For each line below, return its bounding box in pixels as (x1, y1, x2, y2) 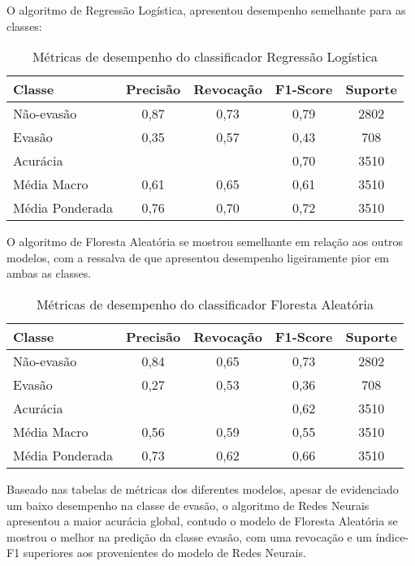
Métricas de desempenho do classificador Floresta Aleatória (36, 294, 374, 313)
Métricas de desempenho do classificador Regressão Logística (32, 47, 378, 67)
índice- (375, 528, 409, 545)
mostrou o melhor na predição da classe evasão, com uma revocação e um (6, 528, 372, 545)
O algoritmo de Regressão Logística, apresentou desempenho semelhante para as (6, 2, 406, 18)
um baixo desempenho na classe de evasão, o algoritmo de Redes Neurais (6, 496, 370, 513)
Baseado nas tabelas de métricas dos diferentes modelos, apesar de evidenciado (6, 480, 399, 497)
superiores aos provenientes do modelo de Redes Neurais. (23, 544, 306, 561)
